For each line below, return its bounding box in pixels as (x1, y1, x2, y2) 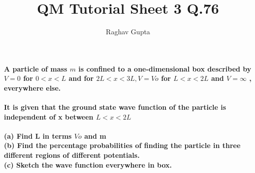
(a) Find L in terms (4, 130, 72, 141)
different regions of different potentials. (4, 150, 140, 160)
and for (68, 73, 94, 83)
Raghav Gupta (106, 26, 150, 37)
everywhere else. (4, 82, 61, 93)
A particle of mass (4, 63, 67, 74)
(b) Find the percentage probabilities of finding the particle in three (4, 140, 241, 150)
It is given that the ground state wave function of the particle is (4, 102, 226, 112)
